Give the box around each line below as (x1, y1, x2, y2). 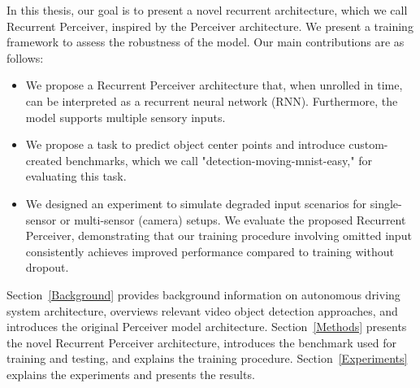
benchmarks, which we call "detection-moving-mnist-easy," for (65, 151, 372, 168)
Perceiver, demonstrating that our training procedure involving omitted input (25, 227, 412, 244)
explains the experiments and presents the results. (6, 365, 255, 382)
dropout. (25, 259, 69, 276)
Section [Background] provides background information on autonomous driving (6, 286, 401, 303)
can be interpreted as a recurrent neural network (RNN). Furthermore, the (25, 92, 398, 109)
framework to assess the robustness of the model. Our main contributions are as (6, 33, 405, 50)
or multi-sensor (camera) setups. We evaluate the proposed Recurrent (59, 211, 406, 228)
